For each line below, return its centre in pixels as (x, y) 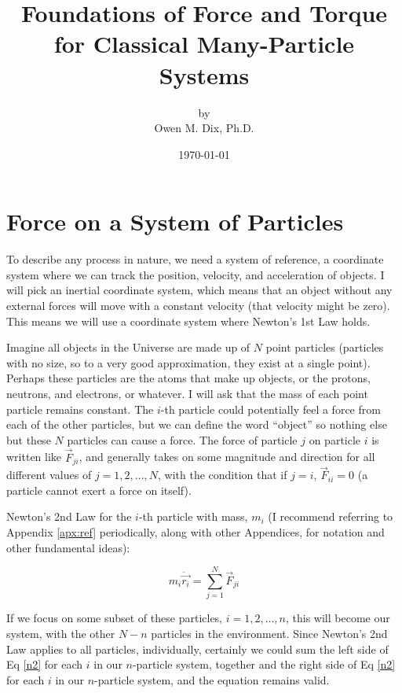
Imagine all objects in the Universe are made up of (128, 347)
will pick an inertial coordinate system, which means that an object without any (199, 290)
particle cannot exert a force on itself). (99, 490)
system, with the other (61, 633)
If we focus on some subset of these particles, (115, 618)
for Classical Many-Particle (204, 44)
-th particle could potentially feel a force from (270, 409)
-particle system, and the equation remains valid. (212, 679)
